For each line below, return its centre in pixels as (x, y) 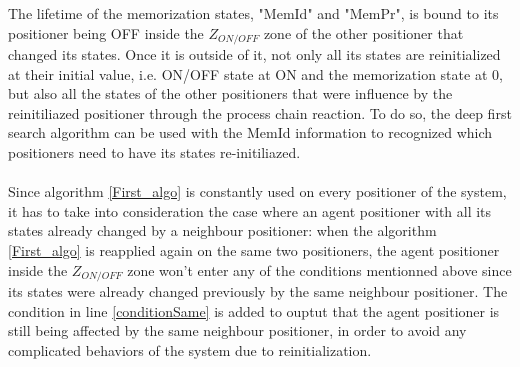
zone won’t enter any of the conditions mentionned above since (319, 269)
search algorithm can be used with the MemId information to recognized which (250, 132)
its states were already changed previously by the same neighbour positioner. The (258, 291)
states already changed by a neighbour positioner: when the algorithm (222, 230)
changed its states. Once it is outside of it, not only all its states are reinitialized (254, 54)
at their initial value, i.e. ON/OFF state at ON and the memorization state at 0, (255, 73)
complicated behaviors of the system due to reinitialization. (190, 349)
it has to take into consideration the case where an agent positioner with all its (250, 210)
